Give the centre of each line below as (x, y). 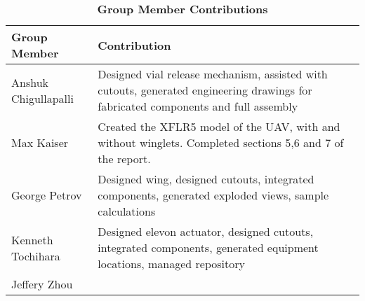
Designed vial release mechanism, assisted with (213, 74)
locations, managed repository (171, 264)
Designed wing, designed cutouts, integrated (206, 179)
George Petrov (47, 195)
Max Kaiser (40, 142)
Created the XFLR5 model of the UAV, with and (219, 126)
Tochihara (36, 255)
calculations (127, 211)
